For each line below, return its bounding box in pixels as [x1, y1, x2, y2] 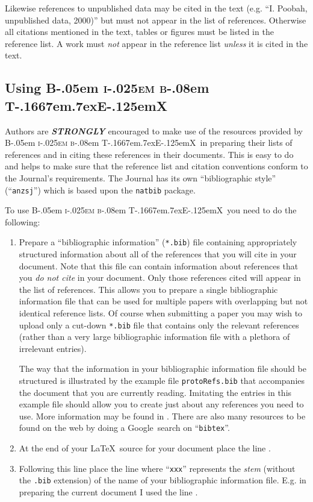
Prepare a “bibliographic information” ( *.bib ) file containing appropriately [19, 236, 297, 248]
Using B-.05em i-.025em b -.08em [5, 78, 209, 97]
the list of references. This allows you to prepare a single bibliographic [19, 283, 278, 295]
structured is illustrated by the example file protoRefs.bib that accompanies [19, 374, 305, 387]
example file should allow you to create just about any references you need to [19, 398, 304, 410]
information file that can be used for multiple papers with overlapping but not [19, 295, 308, 307]
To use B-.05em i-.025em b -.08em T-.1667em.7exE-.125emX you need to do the [5, 204, 297, 216]
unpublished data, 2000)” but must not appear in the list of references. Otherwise [5, 13, 306, 26]
